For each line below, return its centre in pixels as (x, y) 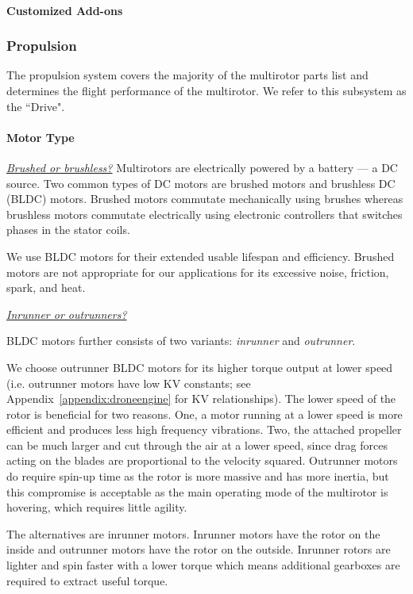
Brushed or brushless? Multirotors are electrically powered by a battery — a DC (202, 167)
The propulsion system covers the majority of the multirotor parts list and (187, 75)
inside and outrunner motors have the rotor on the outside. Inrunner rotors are (199, 549)
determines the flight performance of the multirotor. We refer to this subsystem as (206, 90)
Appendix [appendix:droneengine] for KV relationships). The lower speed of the (201, 399)
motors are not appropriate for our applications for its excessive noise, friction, (198, 272)
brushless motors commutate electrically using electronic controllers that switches (205, 214)
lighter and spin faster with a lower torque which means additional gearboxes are (203, 565)
